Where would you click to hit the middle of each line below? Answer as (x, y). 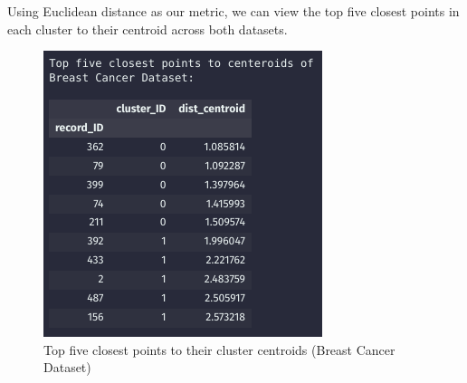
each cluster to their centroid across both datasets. (148, 29)
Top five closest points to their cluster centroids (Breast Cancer (219, 349)
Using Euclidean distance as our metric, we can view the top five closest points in (233, 11)
